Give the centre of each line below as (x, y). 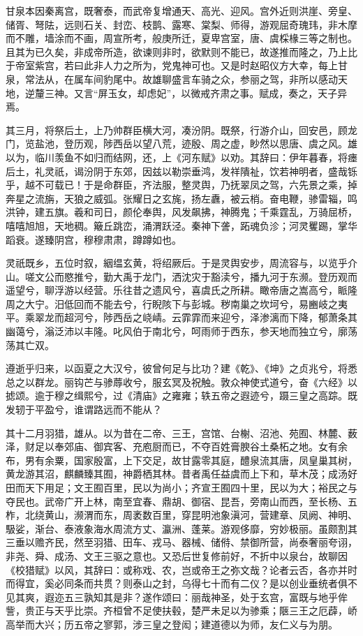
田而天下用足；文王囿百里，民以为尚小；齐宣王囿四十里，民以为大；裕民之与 (181, 487)
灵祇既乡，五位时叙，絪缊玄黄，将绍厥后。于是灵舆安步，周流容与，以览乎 (177, 263)
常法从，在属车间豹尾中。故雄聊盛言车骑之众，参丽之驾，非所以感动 (181, 79)
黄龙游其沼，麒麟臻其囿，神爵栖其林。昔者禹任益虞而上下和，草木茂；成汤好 (181, 474)
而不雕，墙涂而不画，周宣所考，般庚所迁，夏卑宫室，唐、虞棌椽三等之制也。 (181, 38)
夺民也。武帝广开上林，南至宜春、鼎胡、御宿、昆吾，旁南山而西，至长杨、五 (181, 501)
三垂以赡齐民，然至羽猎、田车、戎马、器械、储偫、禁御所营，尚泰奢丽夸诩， (181, 542)
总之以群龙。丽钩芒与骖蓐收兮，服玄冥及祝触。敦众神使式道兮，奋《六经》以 (181, 382)
